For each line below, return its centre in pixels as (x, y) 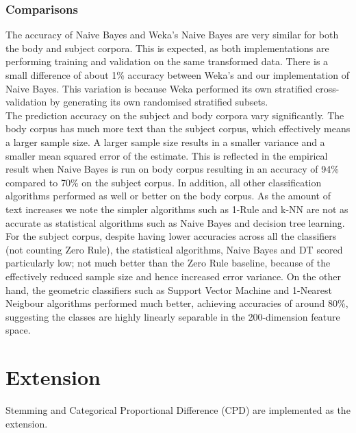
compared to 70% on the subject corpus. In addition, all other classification (164, 182)
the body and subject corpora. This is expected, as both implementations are (167, 48)
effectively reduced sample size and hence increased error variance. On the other (174, 276)
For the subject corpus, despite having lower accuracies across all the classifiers (171, 236)
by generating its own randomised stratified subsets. (159, 102)
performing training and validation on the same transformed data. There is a (167, 61)
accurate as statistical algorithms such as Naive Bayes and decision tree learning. (175, 222)
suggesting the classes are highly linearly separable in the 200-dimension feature (173, 316)
